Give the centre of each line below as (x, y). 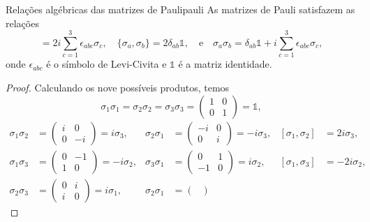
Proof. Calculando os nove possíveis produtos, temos (118, 87)
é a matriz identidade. (225, 64)
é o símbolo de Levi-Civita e (106, 64)
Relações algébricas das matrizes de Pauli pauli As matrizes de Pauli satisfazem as (180, 9)
